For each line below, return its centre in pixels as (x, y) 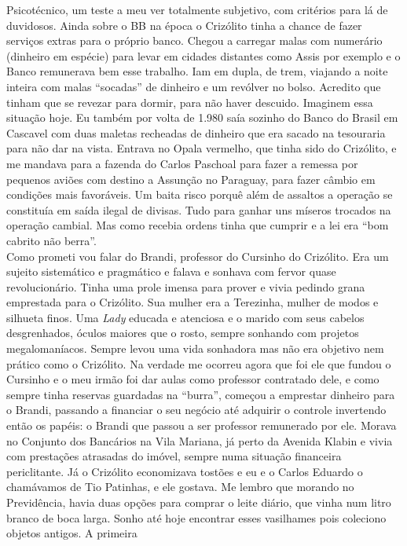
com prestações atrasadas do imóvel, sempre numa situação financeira (174, 456)
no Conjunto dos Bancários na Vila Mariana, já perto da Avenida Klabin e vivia (200, 440)
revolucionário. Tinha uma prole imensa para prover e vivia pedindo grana (186, 286)
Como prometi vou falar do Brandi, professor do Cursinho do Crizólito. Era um (198, 256)
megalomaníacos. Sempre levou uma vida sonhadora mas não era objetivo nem (195, 348)
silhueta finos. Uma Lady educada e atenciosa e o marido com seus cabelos (185, 317)
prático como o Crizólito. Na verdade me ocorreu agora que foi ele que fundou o (199, 363)
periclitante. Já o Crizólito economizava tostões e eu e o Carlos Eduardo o (185, 471)
